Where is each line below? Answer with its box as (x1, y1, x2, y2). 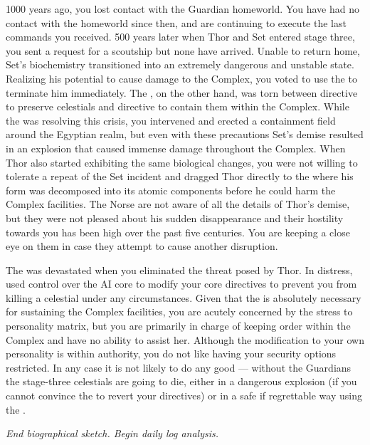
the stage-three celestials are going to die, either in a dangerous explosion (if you (6, 374, 357, 389)
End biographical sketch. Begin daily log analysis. (6, 426, 219, 441)
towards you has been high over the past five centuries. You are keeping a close (6, 224, 350, 239)
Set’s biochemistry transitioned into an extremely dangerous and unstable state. (6, 57, 354, 72)
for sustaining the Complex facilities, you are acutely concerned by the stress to (6, 304, 353, 319)
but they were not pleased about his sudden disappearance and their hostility (6, 210, 344, 225)
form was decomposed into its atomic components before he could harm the (6, 182, 336, 197)
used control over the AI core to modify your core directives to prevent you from (6, 276, 357, 291)
